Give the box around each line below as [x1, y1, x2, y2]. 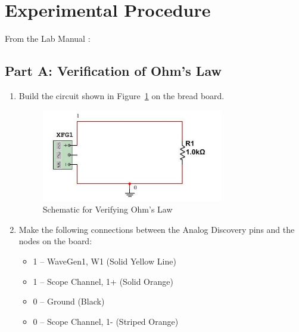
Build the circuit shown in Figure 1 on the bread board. [18, 89, 225, 102]
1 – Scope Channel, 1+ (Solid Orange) [33, 275, 173, 287]
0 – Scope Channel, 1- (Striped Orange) [33, 315, 179, 327]
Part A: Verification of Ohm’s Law [5, 62, 222, 80]
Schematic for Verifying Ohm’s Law [42, 203, 173, 216]
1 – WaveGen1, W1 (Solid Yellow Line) [33, 254, 176, 267]
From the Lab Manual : [5, 32, 91, 45]
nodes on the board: [18, 235, 92, 247]
